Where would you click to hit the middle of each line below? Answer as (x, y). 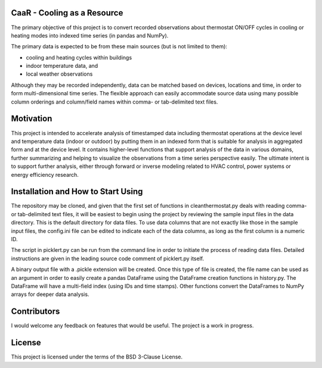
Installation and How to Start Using (77, 191)
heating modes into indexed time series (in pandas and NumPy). (90, 35)
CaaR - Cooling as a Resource (67, 13)
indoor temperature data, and (62, 66)
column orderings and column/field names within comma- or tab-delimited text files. (114, 102)
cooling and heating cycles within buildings (79, 57)
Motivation (32, 119)
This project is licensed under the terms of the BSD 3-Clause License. (97, 357)
